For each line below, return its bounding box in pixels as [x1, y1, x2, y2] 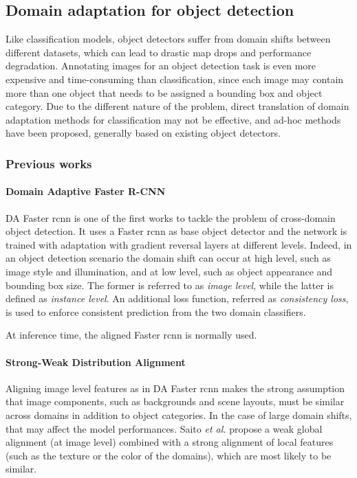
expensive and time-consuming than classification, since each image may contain [6, 71, 344, 86]
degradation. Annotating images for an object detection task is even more [6, 58, 316, 73]
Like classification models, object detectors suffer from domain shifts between [6, 32, 331, 46]
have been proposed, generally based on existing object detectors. [6, 126, 281, 140]
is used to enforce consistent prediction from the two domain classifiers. [6, 304, 306, 319]
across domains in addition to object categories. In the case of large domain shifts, [6, 407, 352, 422]
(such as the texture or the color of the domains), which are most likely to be [6, 448, 332, 462]
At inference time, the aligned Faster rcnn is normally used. [6, 328, 257, 342]
